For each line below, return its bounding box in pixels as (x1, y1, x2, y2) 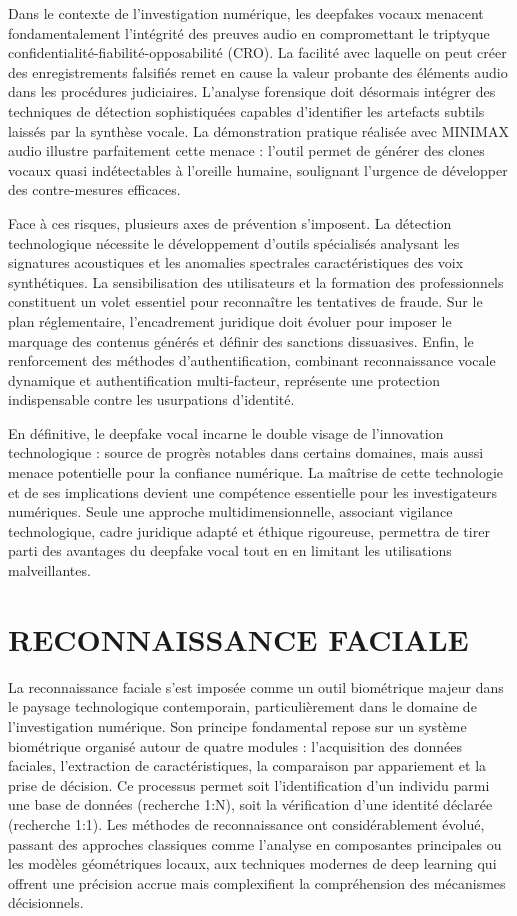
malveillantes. (8, 560, 91, 581)
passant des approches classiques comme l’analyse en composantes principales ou (8, 833, 502, 854)
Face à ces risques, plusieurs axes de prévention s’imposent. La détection (8, 212, 452, 233)
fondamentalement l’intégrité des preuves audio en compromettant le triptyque (8, 22, 490, 43)
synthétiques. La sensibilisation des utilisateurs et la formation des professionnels (8, 271, 504, 292)
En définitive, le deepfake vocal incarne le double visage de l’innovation (8, 422, 444, 443)
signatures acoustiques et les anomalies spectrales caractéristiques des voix (8, 252, 464, 273)
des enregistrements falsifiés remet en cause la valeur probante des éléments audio (8, 61, 508, 82)
